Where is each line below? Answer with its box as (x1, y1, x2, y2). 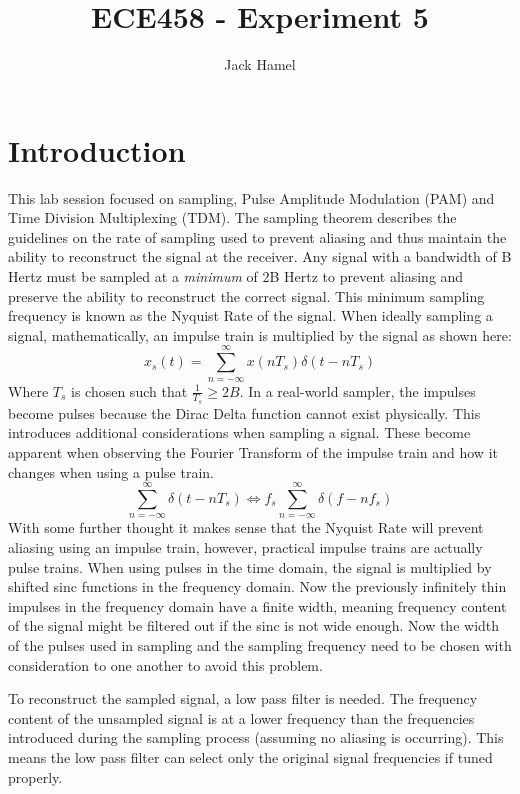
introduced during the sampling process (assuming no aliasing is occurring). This (8, 727, 504, 748)
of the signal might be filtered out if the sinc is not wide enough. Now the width (8, 615, 500, 636)
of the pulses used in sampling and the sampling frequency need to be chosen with (8, 634, 512, 655)
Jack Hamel (224, 54, 296, 75)
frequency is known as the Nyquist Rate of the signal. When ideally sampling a (8, 305, 493, 326)
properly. (8, 766, 63, 787)
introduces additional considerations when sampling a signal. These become (8, 422, 471, 443)
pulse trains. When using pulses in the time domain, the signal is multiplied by (8, 556, 492, 577)
